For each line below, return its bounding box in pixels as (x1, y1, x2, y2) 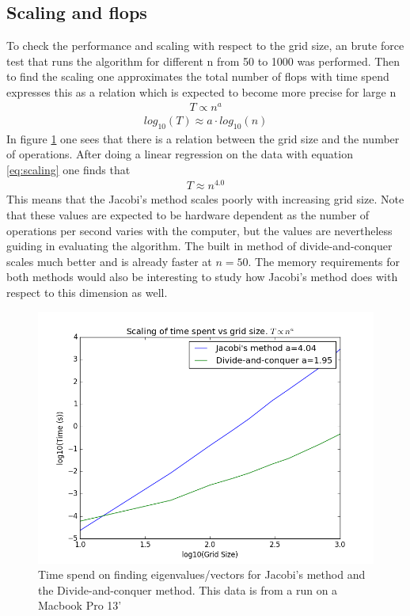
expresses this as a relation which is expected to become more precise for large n (6, 83, 397, 100)
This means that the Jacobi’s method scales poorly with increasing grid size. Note (6, 191, 404, 207)
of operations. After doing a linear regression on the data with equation (6, 146, 353, 162)
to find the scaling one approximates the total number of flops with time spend (6, 68, 389, 85)
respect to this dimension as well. (6, 283, 168, 300)
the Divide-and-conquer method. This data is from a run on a (38, 581, 338, 598)
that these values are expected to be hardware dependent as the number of (6, 207, 370, 222)
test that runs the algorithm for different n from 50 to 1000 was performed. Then (6, 52, 401, 69)
